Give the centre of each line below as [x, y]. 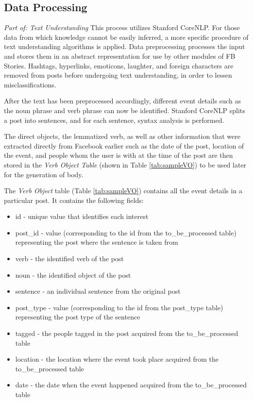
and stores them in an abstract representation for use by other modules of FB [120, 56]
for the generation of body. [44, 174]
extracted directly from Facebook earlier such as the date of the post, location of [124, 145]
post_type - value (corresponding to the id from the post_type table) [119, 307]
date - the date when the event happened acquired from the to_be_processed [131, 385]
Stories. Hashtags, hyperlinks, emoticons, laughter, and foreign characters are [119, 65]
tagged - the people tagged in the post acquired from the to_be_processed [127, 333]
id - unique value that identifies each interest [82, 216]
